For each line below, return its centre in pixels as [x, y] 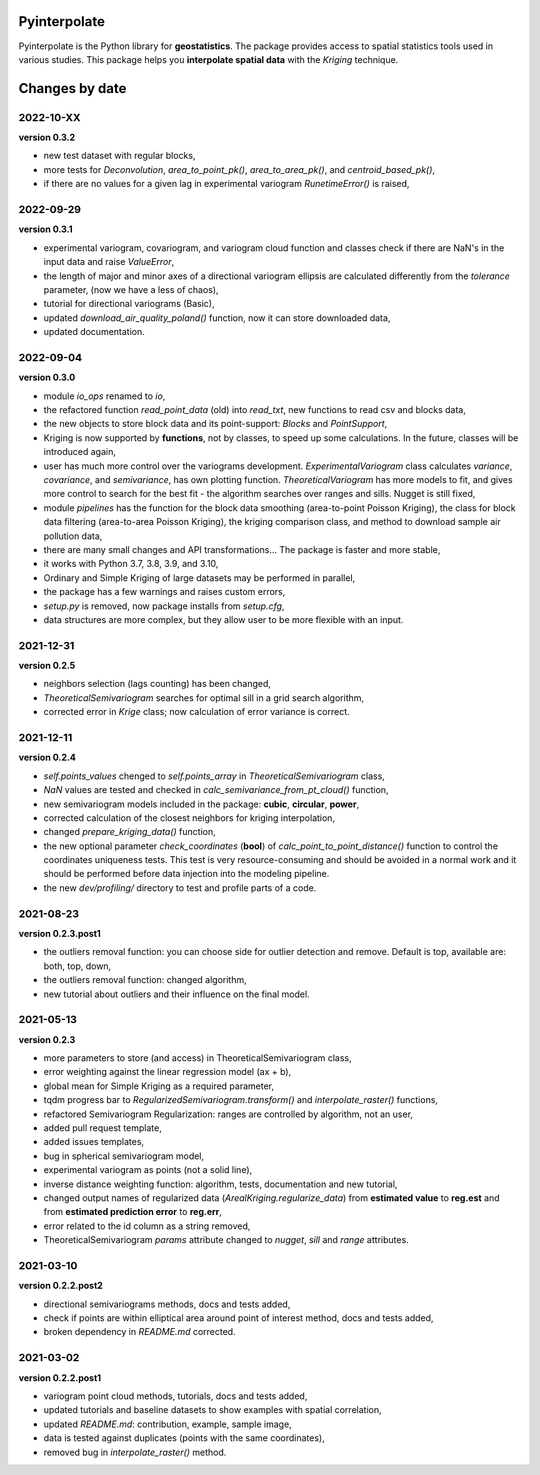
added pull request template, [102, 1128]
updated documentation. [94, 332]
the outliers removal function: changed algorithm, [145, 980]
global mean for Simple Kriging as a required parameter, [159, 1086]
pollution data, [73, 536]
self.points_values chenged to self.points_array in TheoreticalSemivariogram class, [214, 776]
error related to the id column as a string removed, [147, 1226]
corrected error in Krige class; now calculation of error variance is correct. [196, 712]
